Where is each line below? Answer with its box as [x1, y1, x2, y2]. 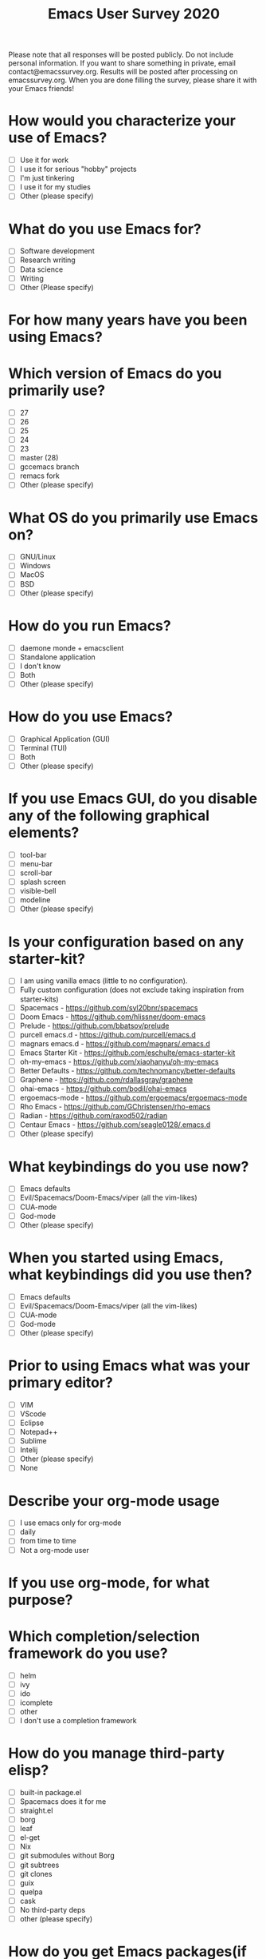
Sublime [19, 1436, 47, 1446]
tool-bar [19, 850, 47, 859]
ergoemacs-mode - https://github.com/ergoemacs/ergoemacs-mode [19, 1093, 248, 1103]
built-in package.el [19, 1788, 82, 1797]
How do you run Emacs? [8, 616, 171, 635]
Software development [19, 246, 95, 256]
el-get [19, 1833, 41, 1842]
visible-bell [19, 886, 57, 896]
